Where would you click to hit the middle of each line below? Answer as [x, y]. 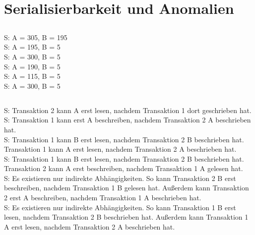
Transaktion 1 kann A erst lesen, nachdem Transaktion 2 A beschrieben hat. [120, 149]
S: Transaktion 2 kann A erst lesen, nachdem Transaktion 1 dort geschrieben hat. [128, 110]
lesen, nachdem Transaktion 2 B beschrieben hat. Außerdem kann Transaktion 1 [126, 217]
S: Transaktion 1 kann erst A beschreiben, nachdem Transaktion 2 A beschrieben [127, 120]
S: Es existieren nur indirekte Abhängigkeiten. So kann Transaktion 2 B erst [120, 178]
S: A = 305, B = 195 [36, 37]
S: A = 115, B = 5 [32, 76]
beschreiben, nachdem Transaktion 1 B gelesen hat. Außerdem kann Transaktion [127, 188]
